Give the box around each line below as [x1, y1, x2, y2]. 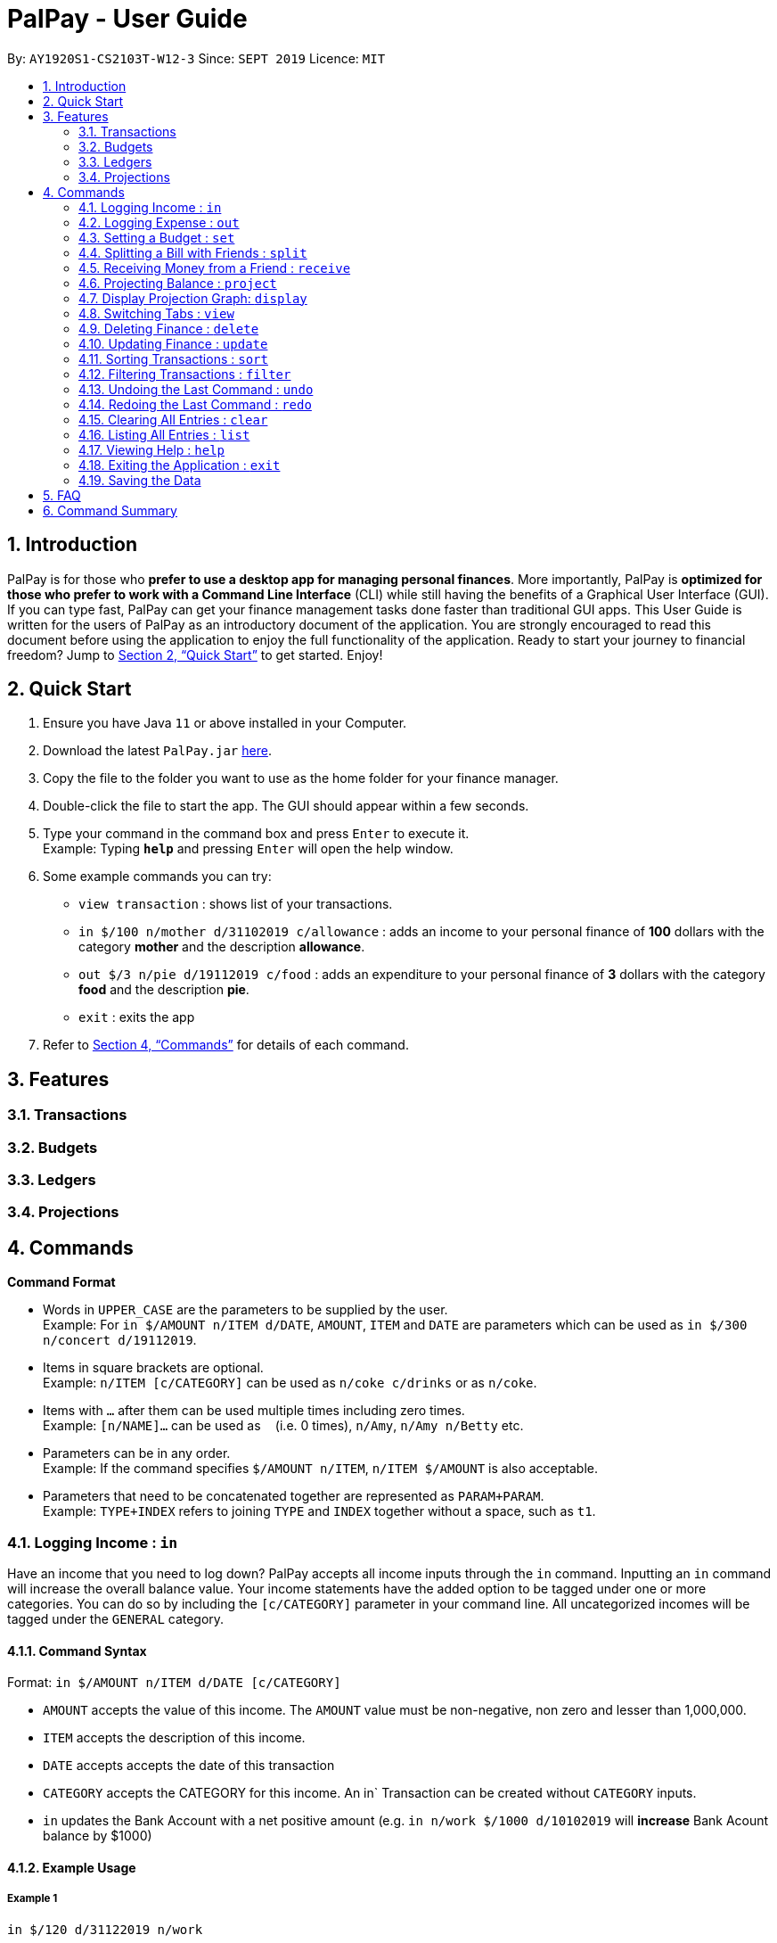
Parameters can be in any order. [43, 1445, 231, 1461]
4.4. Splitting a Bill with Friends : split [78, 244, 307, 260]
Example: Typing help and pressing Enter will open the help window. [43, 841, 454, 857]
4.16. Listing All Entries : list [78, 426, 250, 442]
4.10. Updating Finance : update [78, 335, 268, 351]
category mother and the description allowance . [78, 939, 365, 955]
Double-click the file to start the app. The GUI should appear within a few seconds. [43, 798, 529, 814]
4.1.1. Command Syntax [7, 1642, 147, 1659]
